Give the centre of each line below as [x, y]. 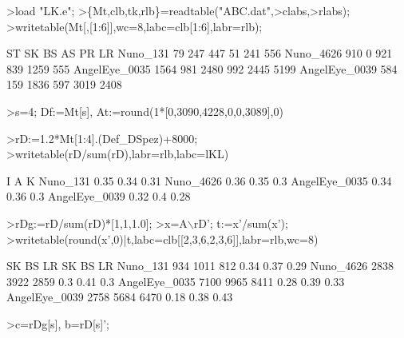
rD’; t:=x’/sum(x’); [241, 223]
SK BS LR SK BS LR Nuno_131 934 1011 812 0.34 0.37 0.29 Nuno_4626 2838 [200, 266]
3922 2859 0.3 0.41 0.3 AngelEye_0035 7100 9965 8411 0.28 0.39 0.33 [176, 281]
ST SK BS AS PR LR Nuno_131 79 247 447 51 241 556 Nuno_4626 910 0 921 [200, 53]
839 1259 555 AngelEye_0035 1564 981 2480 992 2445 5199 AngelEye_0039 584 [202, 68]
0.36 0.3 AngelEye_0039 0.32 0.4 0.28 [99, 196]
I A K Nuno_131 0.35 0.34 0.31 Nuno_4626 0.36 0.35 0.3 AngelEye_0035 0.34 [199, 180]
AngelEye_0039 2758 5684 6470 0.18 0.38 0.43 [120, 297]
